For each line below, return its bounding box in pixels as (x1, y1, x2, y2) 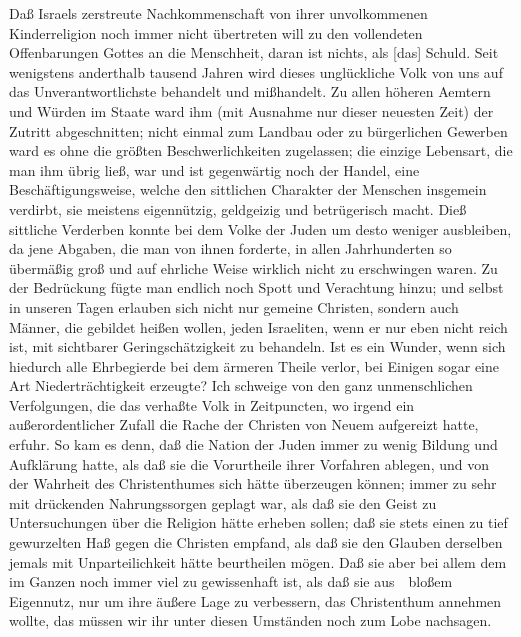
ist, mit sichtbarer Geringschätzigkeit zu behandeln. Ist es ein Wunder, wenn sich (9, 336, 506, 357)
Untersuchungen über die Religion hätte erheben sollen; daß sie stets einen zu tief (9, 512, 508, 533)
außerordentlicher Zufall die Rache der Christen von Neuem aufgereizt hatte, (9, 414, 479, 435)
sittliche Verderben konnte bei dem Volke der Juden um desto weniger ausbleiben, (9, 218, 512, 239)
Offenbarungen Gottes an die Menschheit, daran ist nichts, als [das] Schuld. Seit (9, 42, 499, 63)
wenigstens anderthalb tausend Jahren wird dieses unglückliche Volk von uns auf (9, 61, 503, 82)
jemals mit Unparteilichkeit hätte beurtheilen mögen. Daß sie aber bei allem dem (9, 551, 507, 572)
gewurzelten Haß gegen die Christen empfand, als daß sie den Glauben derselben (9, 532, 503, 553)
